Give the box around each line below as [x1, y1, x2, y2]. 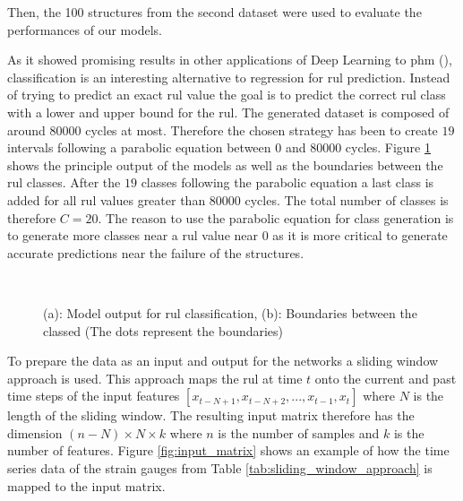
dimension [7, 423, 63, 442]
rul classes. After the [7, 173, 121, 192]
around [7, 120, 46, 139]
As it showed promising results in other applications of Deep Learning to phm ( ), [7, 50, 452, 69]
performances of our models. [7, 20, 162, 39]
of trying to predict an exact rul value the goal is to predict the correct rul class [7, 85, 446, 104]
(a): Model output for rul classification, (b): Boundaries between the [43, 303, 417, 322]
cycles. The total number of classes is [244, 190, 449, 209]
